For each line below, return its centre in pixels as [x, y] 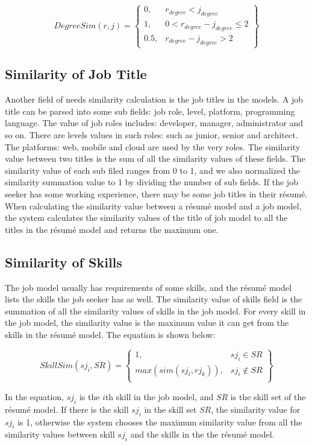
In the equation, [35, 396]
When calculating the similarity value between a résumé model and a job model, [153, 205]
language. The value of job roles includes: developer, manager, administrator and [154, 123]
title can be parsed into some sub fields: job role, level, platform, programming [150, 111]
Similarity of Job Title [76, 74]
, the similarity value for [256, 409]
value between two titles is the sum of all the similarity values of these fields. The [155, 158]
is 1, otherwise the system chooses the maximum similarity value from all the [160, 422]
